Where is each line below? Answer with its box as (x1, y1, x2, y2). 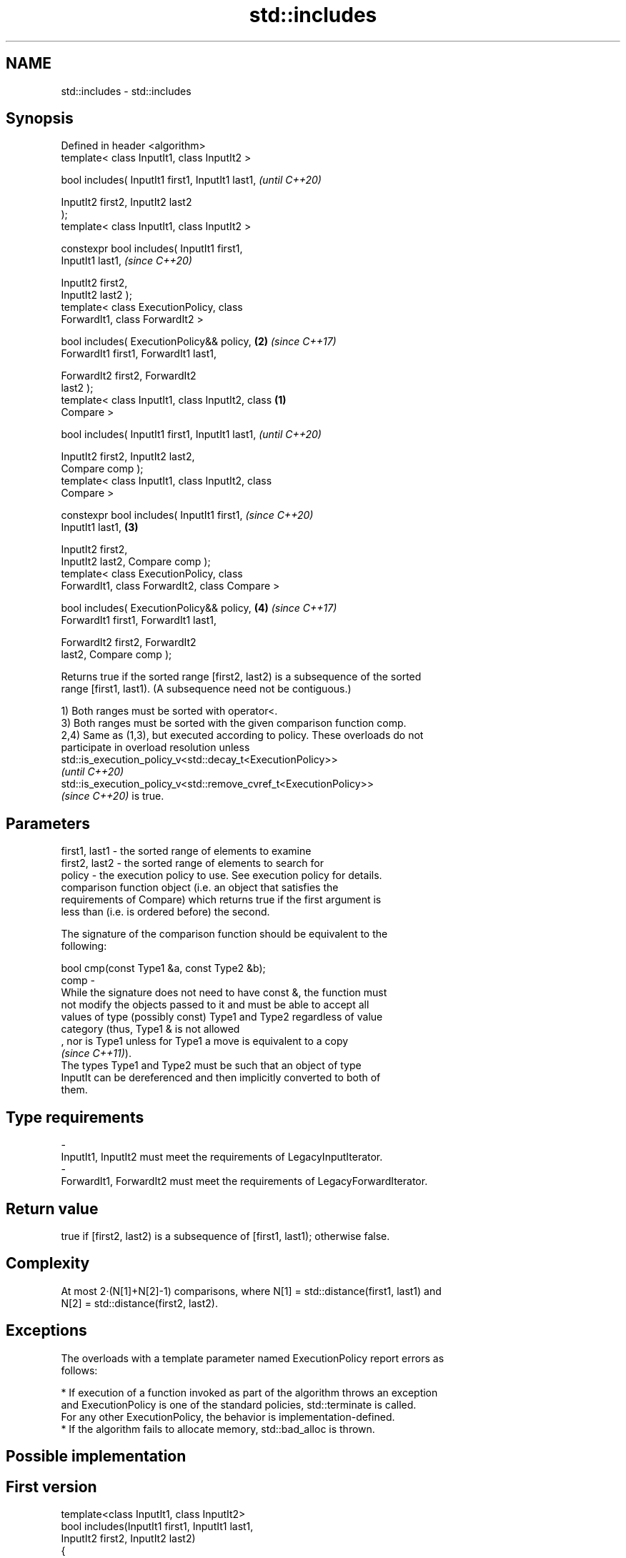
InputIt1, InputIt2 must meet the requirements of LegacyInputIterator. (61, 1151, 383, 1163)
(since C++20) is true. (61, 790, 164, 803)
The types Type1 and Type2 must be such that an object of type (61, 1059, 362, 1072)
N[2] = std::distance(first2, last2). (61, 1296, 218, 1309)
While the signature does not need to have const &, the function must (61, 986, 387, 999)
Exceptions (6, 1321, 87, 1340)
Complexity (6, 1254, 90, 1273)
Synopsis (6, 109, 74, 128)
